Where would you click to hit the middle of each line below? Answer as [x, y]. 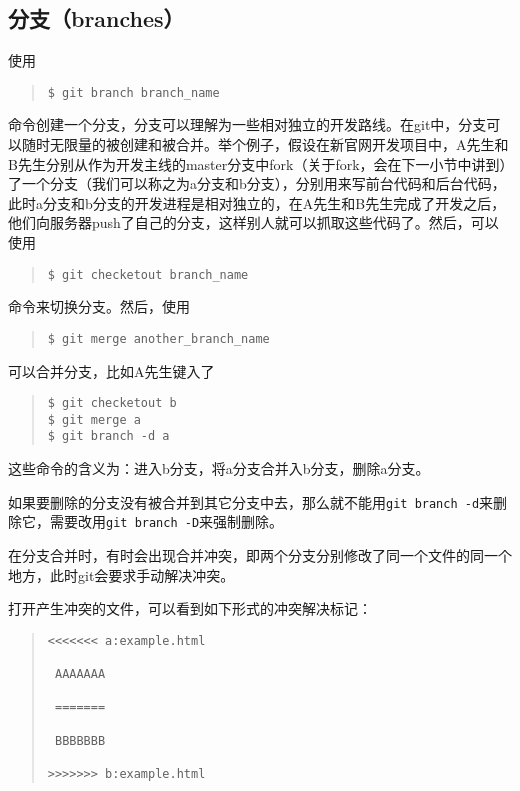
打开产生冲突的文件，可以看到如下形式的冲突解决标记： [190, 608]
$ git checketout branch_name [148, 274]
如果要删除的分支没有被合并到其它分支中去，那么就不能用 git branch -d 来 [251, 501]
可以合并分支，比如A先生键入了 [111, 370]
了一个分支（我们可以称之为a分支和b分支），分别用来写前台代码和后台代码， [257, 183]
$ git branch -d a [108, 436]
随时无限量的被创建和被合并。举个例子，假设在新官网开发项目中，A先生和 [265, 144]
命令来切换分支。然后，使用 [99, 306]
